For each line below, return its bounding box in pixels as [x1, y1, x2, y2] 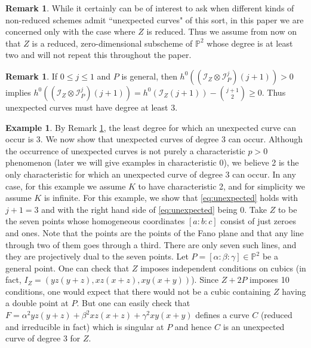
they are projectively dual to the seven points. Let [5, 250, 189, 262]
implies [5, 86, 31, 98]
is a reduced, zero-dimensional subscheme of [32, 36, 193, 49]
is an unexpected [223, 320, 285, 332]
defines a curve [195, 309, 250, 321]
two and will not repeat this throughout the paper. [5, 48, 192, 61]
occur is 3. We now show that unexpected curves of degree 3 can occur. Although [5, 133, 303, 145]
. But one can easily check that [76, 297, 190, 309]
